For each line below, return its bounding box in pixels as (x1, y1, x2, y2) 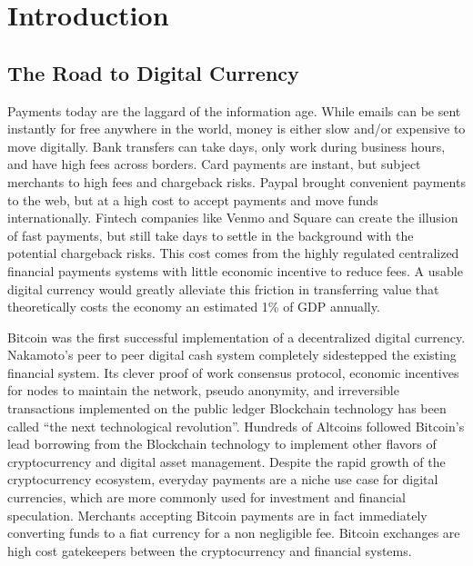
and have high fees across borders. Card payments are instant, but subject (7, 154, 421, 174)
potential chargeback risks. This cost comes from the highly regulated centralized (7, 243, 459, 263)
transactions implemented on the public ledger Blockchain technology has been (7, 399, 447, 418)
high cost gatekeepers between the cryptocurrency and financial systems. (7, 541, 412, 560)
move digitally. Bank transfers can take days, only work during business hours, (7, 136, 446, 155)
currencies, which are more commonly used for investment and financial (7, 488, 406, 507)
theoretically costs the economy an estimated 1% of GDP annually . (7, 297, 380, 316)
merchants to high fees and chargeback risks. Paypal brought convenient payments (7, 172, 466, 191)
